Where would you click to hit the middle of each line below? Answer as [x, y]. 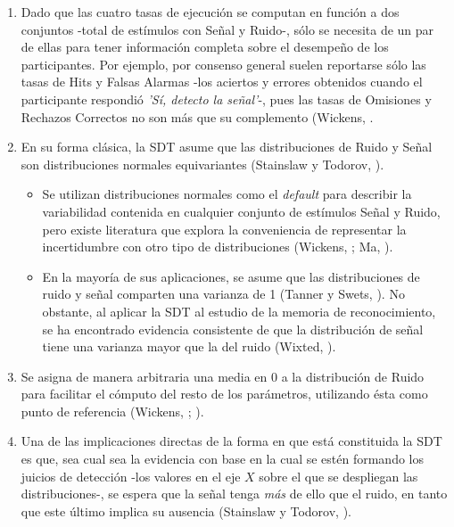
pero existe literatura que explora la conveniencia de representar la [224, 229]
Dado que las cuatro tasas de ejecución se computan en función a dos [210, 12]
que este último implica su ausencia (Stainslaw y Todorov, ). [186, 511]
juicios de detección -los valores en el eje [131, 476]
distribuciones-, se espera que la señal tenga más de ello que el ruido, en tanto [234, 494]
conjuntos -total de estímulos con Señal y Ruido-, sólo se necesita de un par [227, 29]
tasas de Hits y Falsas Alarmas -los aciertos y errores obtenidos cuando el [222, 82]
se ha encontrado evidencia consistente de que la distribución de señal [233, 329]
